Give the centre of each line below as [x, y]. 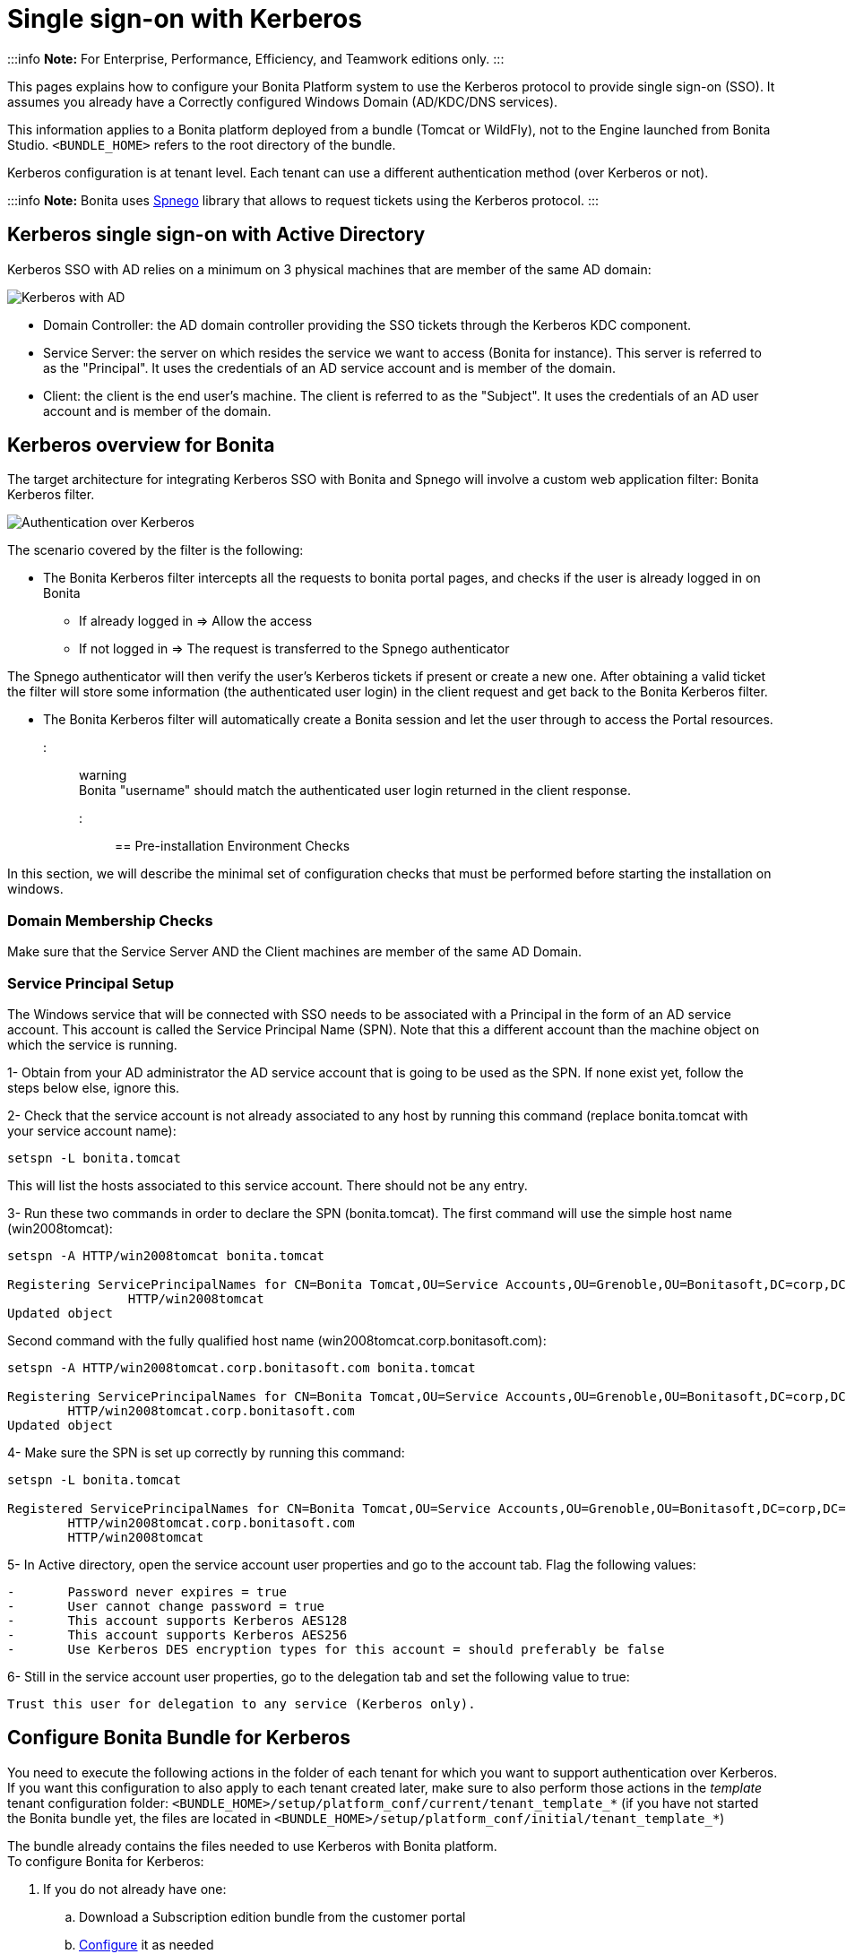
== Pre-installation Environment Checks [233, 846]
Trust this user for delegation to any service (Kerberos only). [242, 1703]
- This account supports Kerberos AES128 [177, 1620]
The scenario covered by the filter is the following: [155, 550]
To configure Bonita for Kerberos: [106, 1861]
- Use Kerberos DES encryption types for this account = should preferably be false [336, 1649]
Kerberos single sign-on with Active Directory [216, 235]
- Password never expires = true [147, 1591]
